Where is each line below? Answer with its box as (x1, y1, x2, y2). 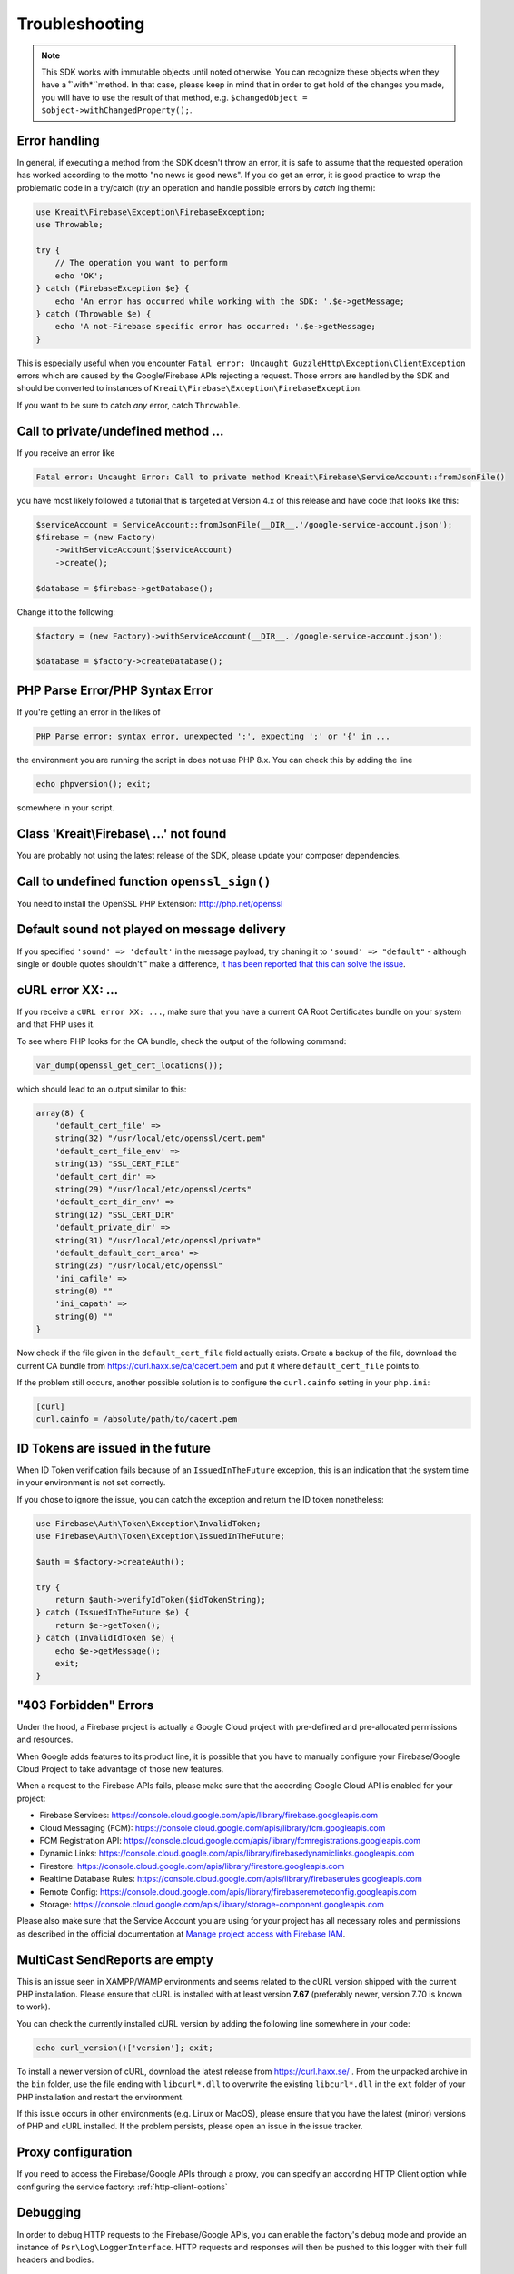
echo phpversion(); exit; (35, 779, 152, 789)
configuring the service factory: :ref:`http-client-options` (16, 2181, 228, 2192)
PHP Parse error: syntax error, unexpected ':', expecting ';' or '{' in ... (35, 730, 390, 741)
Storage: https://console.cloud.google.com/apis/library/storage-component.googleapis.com (39, 1898, 385, 1909)
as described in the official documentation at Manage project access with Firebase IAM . (16, 1928, 346, 1939)
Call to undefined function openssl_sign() (16, 873, 272, 889)
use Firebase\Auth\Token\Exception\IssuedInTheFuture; (35, 1531, 285, 1542)
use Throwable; (35, 219, 104, 230)
